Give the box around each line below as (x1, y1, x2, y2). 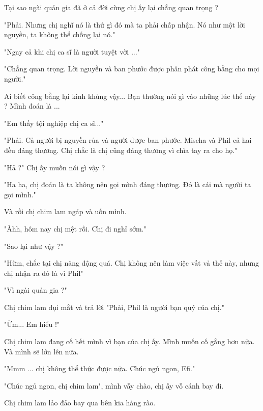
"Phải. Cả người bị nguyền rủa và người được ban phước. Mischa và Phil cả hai (4, 135, 252, 145)
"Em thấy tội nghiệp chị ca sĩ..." (4, 117, 104, 128)
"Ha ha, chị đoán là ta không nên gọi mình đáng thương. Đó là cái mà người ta (4, 179, 251, 190)
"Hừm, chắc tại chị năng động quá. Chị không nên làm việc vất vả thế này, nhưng (4, 258, 259, 268)
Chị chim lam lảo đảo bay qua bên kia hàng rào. (4, 397, 156, 408)
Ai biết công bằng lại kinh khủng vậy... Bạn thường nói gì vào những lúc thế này (4, 90, 256, 101)
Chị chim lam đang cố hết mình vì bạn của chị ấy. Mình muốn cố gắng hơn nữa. (4, 336, 255, 347)
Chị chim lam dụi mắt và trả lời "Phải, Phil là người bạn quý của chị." (4, 301, 224, 312)
